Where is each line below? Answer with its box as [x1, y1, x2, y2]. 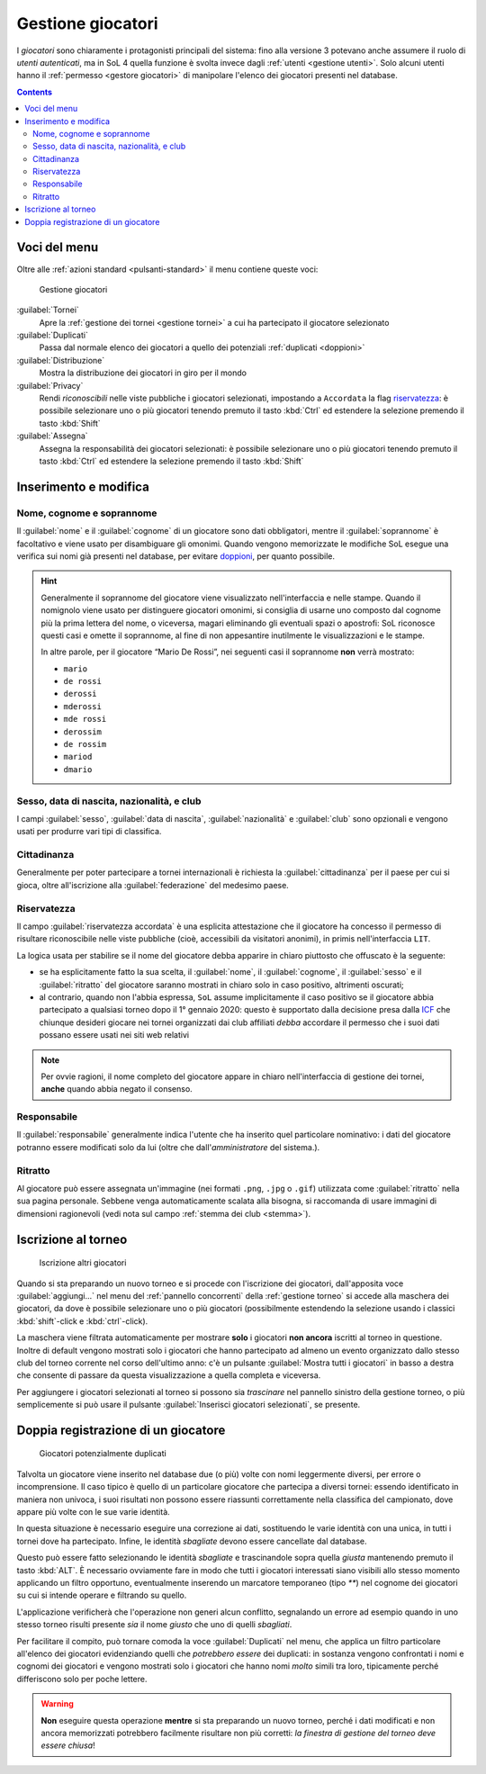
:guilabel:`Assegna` [16, 430, 89, 441]
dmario [63, 764, 93, 774]
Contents [16, 86, 53, 97]
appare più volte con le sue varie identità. [16, 1507, 170, 1517]
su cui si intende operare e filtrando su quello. [16, 1589, 187, 1601]
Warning [40, 1698, 74, 1709]
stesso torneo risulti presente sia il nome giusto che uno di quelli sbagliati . [16, 1619, 292, 1630]
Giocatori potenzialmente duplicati [39, 1448, 166, 1459]
